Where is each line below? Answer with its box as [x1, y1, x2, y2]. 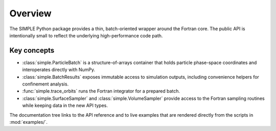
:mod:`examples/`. [9, 119, 48, 125]
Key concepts [9, 46, 55, 55]
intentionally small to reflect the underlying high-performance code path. [9, 32, 163, 38]
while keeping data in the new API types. [22, 102, 108, 108]
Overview [9, 8, 52, 19]
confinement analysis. [22, 81, 69, 87]
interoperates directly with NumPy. [22, 67, 96, 73]
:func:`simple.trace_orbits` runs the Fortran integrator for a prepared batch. [22, 88, 180, 94]
